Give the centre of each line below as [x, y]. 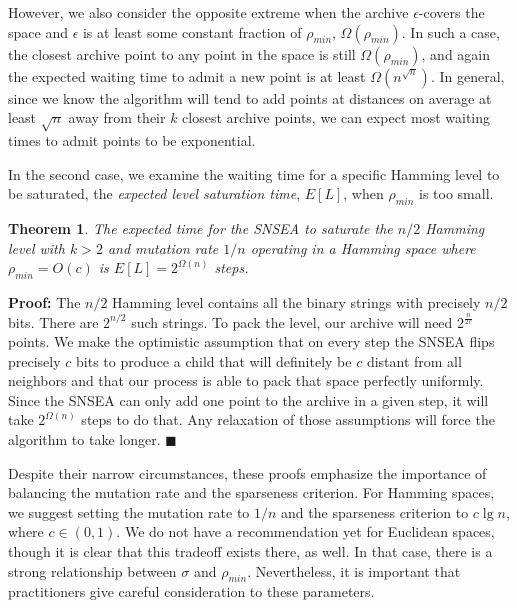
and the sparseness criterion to [375, 511]
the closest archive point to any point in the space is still [182, 53]
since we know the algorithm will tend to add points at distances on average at [250, 97]
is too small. [456, 193]
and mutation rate [163, 247]
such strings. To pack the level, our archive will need [292, 321]
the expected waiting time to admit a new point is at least [187, 75]
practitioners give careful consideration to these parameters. [191, 591]
